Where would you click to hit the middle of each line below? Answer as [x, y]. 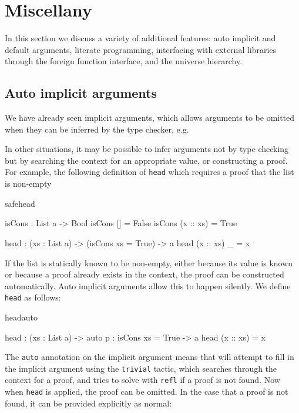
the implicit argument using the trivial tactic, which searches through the [141, 368]
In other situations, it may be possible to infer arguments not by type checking [147, 149]
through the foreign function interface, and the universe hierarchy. [124, 61]
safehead [20, 203]
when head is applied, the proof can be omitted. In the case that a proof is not [147, 391]
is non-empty [28, 184]
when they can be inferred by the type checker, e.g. [97, 129]
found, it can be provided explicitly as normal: [88, 403]
